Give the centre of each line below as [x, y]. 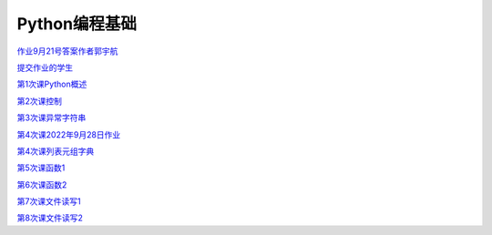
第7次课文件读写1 [49, 201]
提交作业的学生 [45, 67]
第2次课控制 [40, 101]
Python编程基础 [77, 24]
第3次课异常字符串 [51, 117]
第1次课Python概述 [52, 84]
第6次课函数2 [42, 184]
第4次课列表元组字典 [56, 151]
